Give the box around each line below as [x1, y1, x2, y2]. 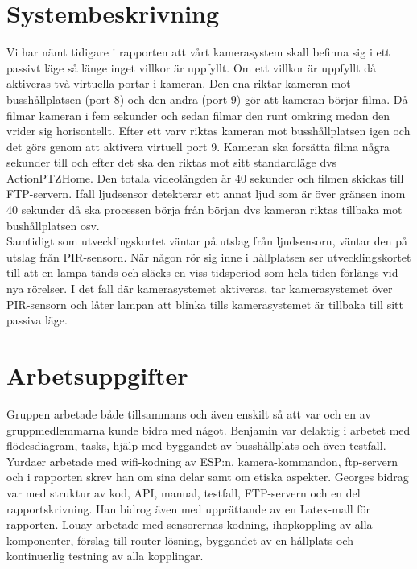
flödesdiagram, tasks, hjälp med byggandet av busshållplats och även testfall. [6, 437, 386, 454]
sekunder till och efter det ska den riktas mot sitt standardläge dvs [6, 154, 337, 171]
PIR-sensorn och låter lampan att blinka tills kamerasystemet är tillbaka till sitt [6, 295, 403, 312]
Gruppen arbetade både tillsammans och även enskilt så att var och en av [6, 405, 371, 422]
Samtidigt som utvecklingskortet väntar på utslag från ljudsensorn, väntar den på [6, 233, 408, 249]
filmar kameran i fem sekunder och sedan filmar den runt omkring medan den [6, 106, 390, 123]
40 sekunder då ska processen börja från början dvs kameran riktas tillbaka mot [6, 201, 403, 218]
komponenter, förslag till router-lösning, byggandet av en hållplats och [6, 531, 353, 548]
